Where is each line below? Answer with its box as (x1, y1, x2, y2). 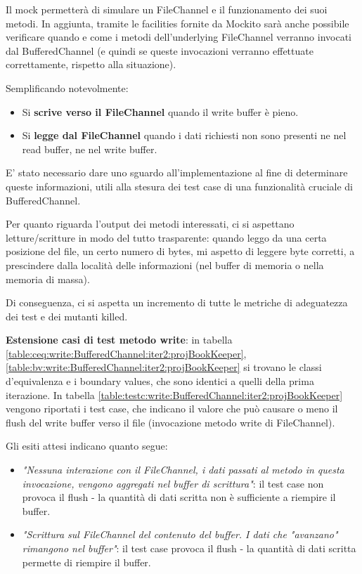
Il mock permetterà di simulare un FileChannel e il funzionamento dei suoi (6, 2, 328, 16)
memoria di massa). (6, 271, 90, 286)
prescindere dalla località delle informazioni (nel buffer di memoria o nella (6, 257, 324, 272)
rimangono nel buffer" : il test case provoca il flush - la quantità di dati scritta (22, 541, 356, 555)
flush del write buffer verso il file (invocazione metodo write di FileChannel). (6, 415, 335, 429)
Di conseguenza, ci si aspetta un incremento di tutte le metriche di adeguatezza (6, 295, 348, 310)
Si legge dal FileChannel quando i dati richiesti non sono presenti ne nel (22, 128, 347, 143)
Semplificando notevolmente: (6, 80, 129, 95)
